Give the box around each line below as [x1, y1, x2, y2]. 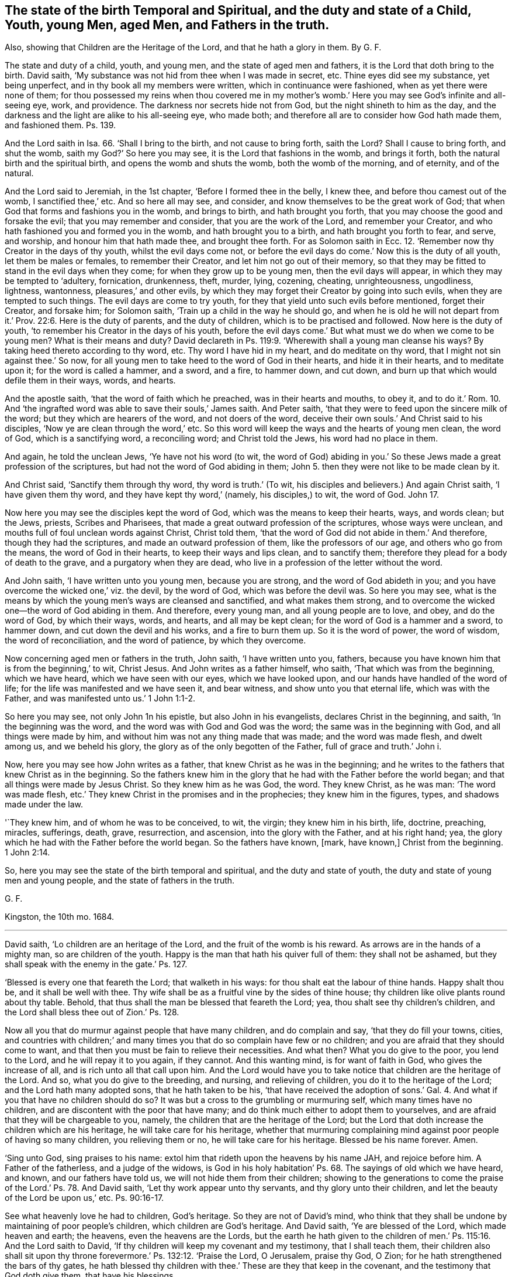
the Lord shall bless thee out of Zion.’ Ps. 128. [5, 1007, 179, 1018]
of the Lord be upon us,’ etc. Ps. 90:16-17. [5, 1193, 164, 1203]
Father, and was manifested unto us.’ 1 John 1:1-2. [5, 693, 195, 704]
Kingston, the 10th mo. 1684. [5, 912, 115, 922]
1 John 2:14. [5, 847, 50, 858]
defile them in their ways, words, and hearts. [5, 375, 176, 386]
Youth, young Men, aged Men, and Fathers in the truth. [5, 18, 330, 32]
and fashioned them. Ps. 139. [5, 120, 116, 131]
